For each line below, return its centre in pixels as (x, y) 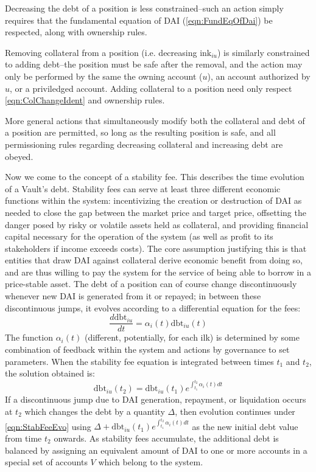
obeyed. (19, 156)
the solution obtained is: (50, 373)
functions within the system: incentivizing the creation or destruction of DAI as (153, 200)
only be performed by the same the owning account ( (104, 76)
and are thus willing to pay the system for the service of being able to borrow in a (158, 272)
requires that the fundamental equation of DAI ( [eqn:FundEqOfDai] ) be (139, 20)
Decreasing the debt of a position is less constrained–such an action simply (144, 8)
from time (23, 438)
